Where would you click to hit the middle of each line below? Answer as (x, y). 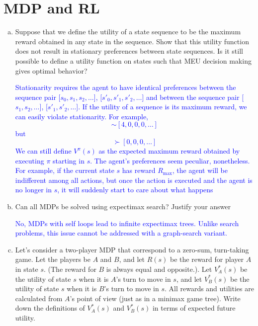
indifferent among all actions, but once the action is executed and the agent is (134, 180)
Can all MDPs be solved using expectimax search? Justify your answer (123, 206)
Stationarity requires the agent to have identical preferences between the (126, 87)
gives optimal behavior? (51, 70)
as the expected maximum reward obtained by (169, 151)
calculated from (39, 298)
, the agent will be (200, 170)
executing (30, 160)
